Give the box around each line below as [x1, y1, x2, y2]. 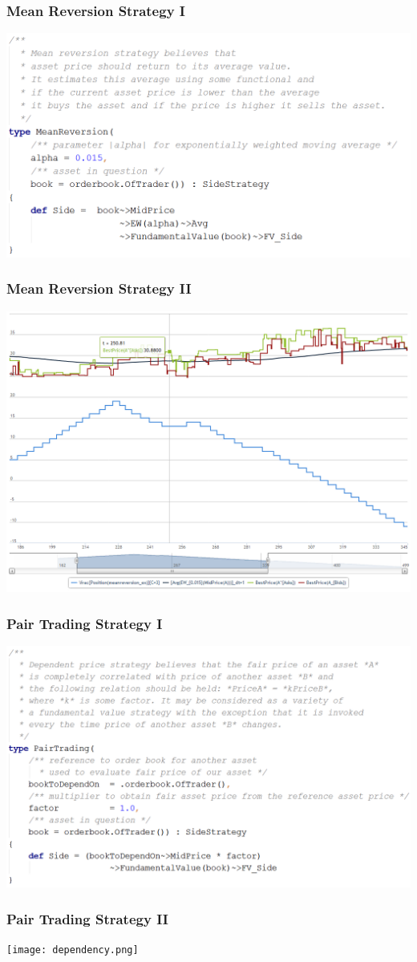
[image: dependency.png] [6, 944, 139, 956]
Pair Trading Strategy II [6, 908, 168, 928]
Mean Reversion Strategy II [6, 278, 192, 298]
